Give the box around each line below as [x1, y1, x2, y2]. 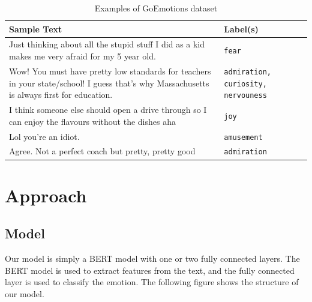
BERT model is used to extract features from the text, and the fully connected [5, 264, 295, 276]
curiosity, [224, 79, 267, 88]
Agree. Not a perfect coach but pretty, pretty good [9, 145, 196, 157]
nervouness [224, 91, 267, 100]
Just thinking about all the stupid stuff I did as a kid [9, 38, 205, 50]
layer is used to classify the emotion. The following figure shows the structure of [5, 276, 299, 288]
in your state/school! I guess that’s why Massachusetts [9, 76, 209, 89]
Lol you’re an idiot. [9, 130, 80, 142]
